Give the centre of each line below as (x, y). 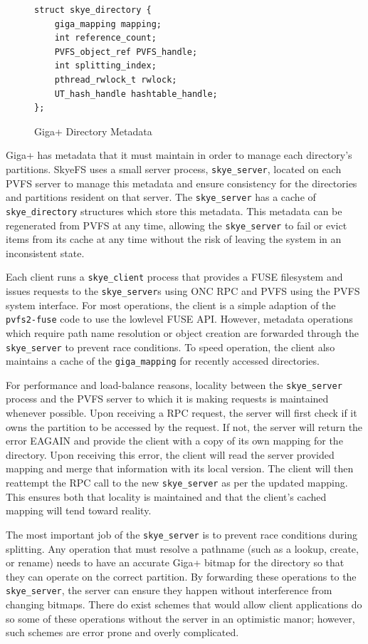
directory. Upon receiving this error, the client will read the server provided (170, 454)
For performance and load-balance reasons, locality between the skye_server (174, 384)
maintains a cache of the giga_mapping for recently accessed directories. (163, 361)
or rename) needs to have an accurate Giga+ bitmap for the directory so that (175, 562)
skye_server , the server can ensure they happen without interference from (169, 590)
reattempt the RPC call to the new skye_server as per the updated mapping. (177, 483)
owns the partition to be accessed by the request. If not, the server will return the (184, 426)
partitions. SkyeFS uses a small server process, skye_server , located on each (174, 168)
